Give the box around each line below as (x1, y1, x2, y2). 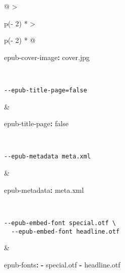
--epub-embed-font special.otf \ (4, 219, 116, 227)
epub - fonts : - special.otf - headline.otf (4, 259, 120, 269)
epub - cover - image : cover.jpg (4, 51, 90, 62)
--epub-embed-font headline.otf (11, 228, 120, 235)
